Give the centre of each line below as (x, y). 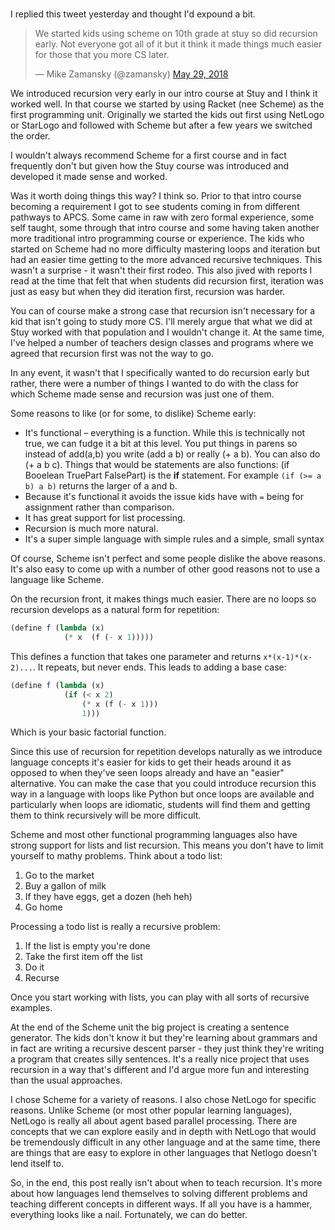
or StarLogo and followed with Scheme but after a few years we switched (161, 125)
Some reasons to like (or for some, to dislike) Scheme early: (133, 414)
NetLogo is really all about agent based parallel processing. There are (154, 1121)
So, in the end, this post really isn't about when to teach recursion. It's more (166, 1183)
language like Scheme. (57, 580)
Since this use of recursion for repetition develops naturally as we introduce (166, 752)
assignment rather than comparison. (99, 507)
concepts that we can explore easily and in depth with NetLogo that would (163, 1132)
